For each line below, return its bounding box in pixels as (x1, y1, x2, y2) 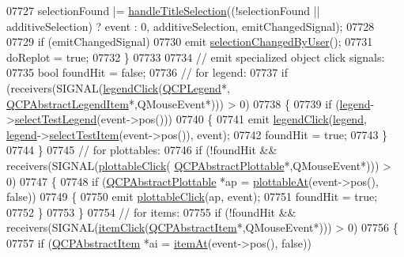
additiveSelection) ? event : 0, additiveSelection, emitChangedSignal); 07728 (6, 17, 375, 34)
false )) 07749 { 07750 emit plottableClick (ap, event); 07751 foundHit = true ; (6, 188, 378, 205)
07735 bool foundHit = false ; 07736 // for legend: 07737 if (6, 64, 289, 81)
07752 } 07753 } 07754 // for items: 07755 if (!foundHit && (6, 203, 296, 220)
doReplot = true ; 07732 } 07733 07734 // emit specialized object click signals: (6, 48, 385, 65)
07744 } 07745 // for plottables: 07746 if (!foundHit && (6, 142, 278, 158)
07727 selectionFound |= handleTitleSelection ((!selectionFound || (6, 2, 320, 18)
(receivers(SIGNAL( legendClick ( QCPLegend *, (6, 79, 230, 96)
